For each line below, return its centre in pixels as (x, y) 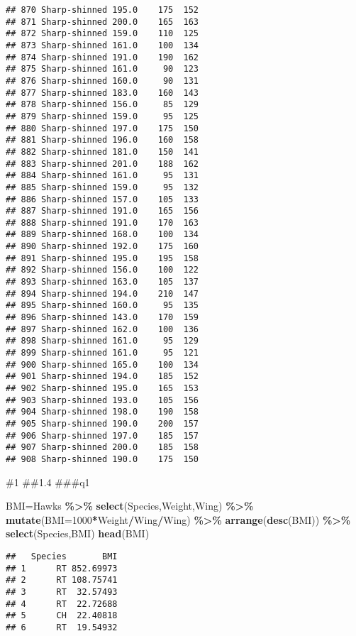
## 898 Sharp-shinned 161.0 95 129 (102, 341)
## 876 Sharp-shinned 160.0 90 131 (102, 81)
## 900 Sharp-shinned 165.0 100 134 (102, 364)
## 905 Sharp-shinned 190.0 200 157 (102, 423)
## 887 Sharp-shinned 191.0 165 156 (102, 211)
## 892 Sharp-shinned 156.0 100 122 (102, 270)
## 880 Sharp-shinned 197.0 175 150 (102, 128)
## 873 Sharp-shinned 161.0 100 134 (102, 45)
